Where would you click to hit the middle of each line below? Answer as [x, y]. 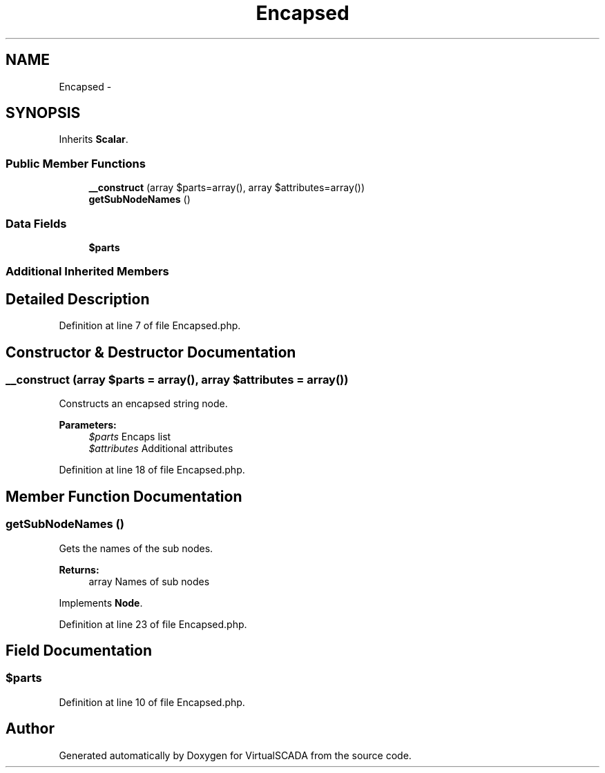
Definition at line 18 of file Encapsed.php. [152, 470]
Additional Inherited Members [87, 272]
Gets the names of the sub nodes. [136, 548]
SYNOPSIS [43, 113]
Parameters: [88, 425]
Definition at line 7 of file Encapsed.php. [150, 326]
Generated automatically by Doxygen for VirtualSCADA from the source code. [235, 755]
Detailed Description [78, 299]
